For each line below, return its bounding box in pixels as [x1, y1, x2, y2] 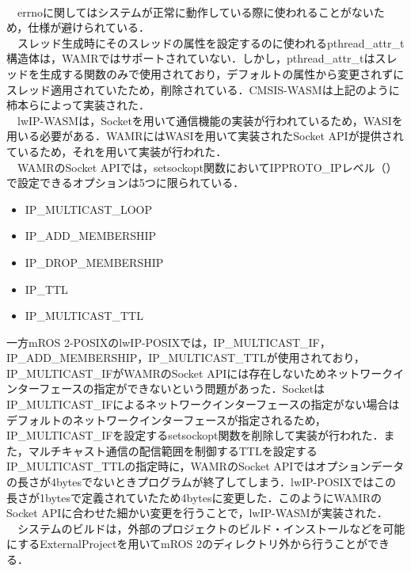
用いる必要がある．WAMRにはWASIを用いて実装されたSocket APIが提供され [6, 128, 404, 144]
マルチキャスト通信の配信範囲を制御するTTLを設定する [28, 442, 318, 459]
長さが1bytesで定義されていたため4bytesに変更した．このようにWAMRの [6, 489, 382, 505]
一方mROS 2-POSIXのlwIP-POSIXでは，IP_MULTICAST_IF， [6, 333, 331, 350]
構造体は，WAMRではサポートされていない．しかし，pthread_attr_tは [6, 50, 375, 67]
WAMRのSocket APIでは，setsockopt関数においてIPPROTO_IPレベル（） [17, 158, 398, 175]
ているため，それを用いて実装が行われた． [6, 143, 227, 159]
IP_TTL [25, 280, 68, 297]
